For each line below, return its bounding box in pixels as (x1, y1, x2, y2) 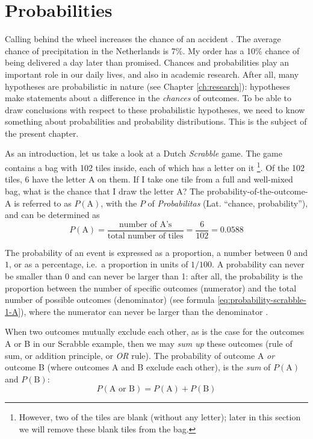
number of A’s (119, 220, 172, 229)
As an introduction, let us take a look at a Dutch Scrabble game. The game (5, 147, 282, 160)
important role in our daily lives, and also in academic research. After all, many (5, 67, 299, 80)
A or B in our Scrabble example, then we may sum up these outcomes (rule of (5, 337, 293, 349)
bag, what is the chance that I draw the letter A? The (5, 184, 205, 197)
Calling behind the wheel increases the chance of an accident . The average (5, 33, 281, 45)
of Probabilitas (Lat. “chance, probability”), (147, 196, 308, 209)
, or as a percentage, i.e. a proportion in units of (9, 258, 188, 270)
